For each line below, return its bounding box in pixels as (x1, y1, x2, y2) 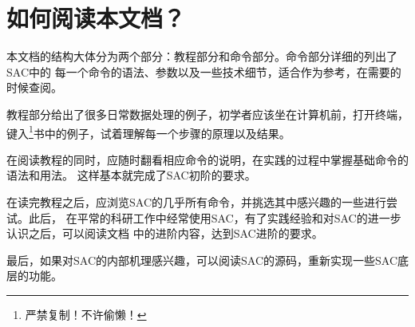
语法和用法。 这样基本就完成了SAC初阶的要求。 (6, 167, 256, 183)
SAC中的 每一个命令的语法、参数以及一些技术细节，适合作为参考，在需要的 (6, 63, 401, 80)
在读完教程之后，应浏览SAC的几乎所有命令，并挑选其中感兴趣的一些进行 (6, 193, 386, 210)
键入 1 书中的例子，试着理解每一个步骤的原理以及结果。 (6, 122, 290, 141)
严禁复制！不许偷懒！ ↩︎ (25, 305, 147, 322)
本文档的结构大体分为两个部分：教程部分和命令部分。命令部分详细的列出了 (6, 48, 397, 65)
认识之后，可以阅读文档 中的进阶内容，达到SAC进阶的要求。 (6, 225, 323, 242)
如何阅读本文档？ (6, 2, 186, 34)
